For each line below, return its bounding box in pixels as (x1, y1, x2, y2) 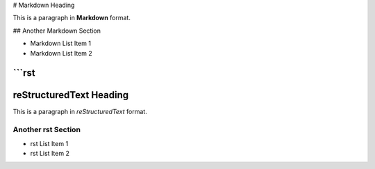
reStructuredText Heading (12, 89, 128, 101)
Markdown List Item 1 (30, 39, 92, 48)
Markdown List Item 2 (30, 49, 93, 57)
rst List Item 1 (30, 139, 69, 147)
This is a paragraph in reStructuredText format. (12, 108, 147, 116)
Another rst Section (12, 125, 81, 135)
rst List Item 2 (30, 150, 69, 158)
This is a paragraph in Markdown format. (12, 14, 131, 22)
